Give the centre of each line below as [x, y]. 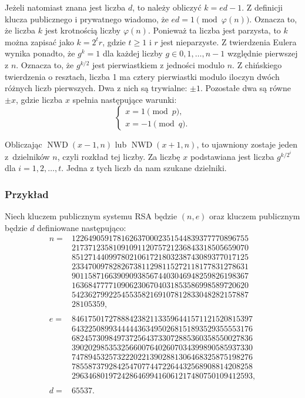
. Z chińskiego [257, 64]
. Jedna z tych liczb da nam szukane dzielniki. [144, 168]
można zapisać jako [39, 41]
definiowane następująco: [82, 227]
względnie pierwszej [262, 53]
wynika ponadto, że [40, 53]
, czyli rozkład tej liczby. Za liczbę [119, 156]
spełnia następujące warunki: [125, 99]
